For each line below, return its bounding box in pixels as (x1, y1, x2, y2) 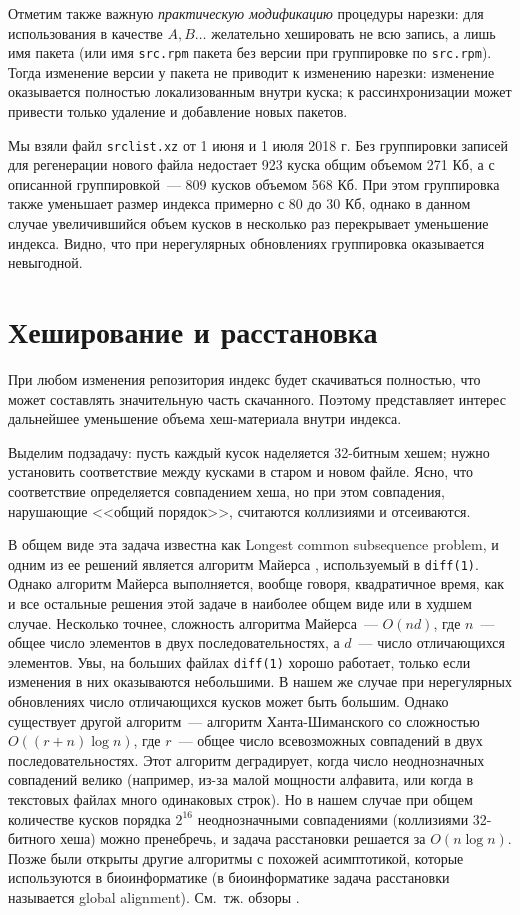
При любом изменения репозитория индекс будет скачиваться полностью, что (8, 368, 481, 389)
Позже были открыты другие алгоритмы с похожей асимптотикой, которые (8, 847, 464, 868)
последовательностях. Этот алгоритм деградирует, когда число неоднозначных (8, 749, 485, 770)
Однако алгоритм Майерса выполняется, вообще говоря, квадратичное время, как (8, 573, 505, 594)
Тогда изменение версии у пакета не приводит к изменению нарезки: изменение (8, 61, 495, 82)
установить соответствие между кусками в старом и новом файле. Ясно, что (8, 461, 473, 482)
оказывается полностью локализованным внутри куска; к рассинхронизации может (8, 81, 512, 102)
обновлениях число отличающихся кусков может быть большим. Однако (8, 691, 449, 711)
